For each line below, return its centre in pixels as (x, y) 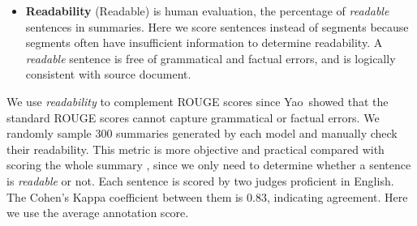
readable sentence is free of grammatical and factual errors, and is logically (211, 58)
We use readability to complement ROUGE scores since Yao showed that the (198, 101)
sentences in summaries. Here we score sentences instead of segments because (217, 26)
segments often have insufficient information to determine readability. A (204, 43)
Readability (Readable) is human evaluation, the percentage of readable (207, 11)
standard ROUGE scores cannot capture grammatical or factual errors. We (193, 117)
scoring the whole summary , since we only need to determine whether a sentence (209, 165)
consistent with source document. (108, 74)
